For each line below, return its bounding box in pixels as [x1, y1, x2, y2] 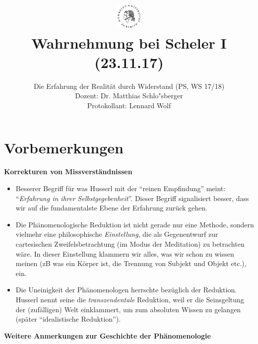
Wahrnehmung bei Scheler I [31, 32, 227, 53]
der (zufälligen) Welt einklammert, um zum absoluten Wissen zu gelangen [15, 304, 241, 314]
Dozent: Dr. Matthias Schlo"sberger [75, 90, 183, 101]
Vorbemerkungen [4, 138, 124, 158]
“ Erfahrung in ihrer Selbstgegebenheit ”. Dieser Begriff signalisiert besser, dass [15, 193, 249, 203]
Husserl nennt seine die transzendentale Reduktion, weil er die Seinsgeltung [15, 294, 244, 304]
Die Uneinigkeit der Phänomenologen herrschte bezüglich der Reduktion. [15, 284, 237, 295]
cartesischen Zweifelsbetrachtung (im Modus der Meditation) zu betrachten [15, 238, 245, 249]
